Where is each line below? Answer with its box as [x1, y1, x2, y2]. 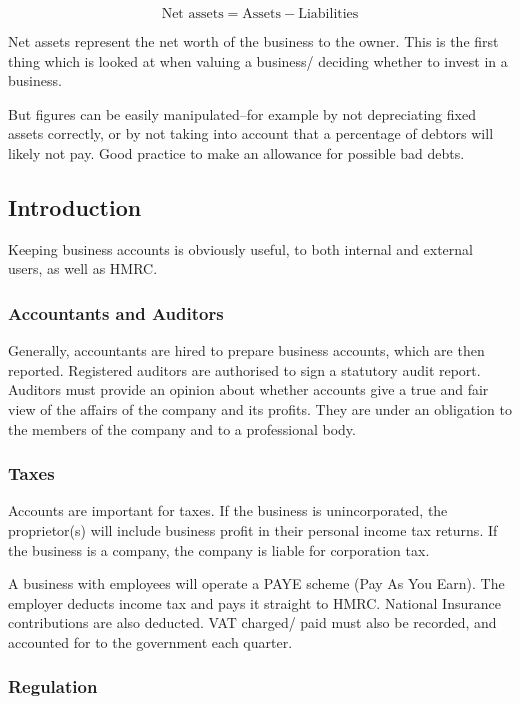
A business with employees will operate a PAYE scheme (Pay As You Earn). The [8, 573, 505, 594]
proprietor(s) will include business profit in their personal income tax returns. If [8, 519, 498, 540]
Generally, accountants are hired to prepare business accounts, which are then [8, 340, 485, 361]
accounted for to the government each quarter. [8, 631, 293, 652]
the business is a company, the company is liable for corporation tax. [8, 539, 430, 560]
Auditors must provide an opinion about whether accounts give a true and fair [8, 379, 489, 400]
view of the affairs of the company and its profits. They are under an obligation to [8, 398, 513, 419]
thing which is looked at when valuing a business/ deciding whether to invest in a [8, 50, 508, 71]
